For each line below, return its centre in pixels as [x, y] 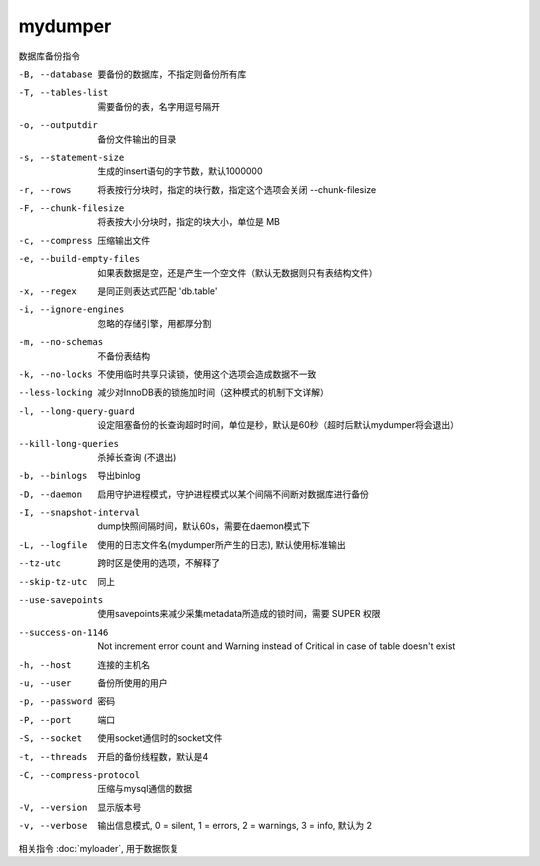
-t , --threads [53, 756]
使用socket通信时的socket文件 [160, 738]
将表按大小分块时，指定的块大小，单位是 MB [188, 222]
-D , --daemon [50, 494]
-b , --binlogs [53, 476]
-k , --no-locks [56, 374]
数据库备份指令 [49, 56]
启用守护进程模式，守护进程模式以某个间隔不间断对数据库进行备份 [233, 494]
